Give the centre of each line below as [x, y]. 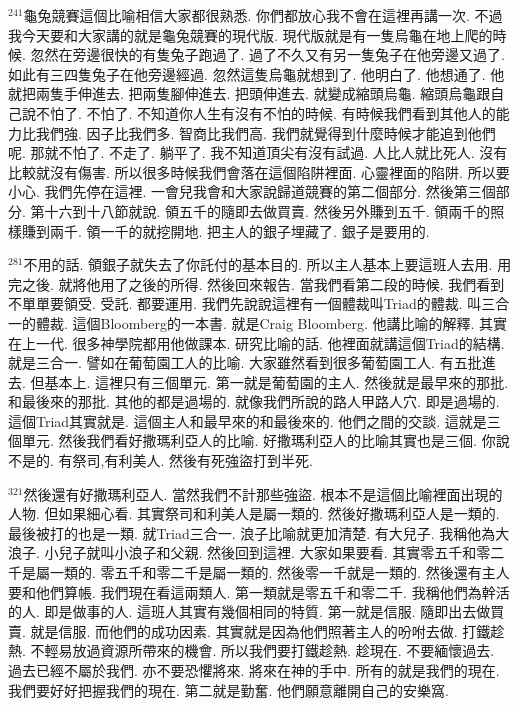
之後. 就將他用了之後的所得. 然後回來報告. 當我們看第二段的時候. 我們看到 [263, 283]
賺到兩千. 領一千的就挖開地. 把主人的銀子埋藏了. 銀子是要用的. [225, 230]
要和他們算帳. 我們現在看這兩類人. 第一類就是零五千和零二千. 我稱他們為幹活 [259, 591]
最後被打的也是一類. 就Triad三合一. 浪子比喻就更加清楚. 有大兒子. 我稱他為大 [259, 532]
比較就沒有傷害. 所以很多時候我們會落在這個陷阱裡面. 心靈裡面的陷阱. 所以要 [259, 171]
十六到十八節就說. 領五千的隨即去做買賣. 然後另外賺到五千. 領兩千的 [267, 210]
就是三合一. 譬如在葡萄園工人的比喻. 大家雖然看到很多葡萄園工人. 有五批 [245, 362]
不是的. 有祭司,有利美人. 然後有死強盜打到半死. [160, 460]
